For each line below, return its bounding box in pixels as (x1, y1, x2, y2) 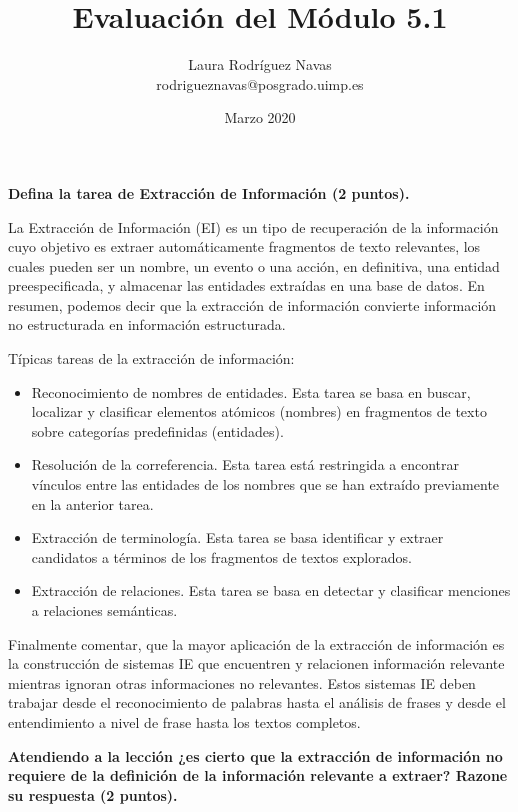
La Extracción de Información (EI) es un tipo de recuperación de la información (8, 216, 499, 237)
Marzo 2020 (224, 107, 296, 128)
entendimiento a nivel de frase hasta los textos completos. (8, 711, 361, 732)
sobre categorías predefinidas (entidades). (31, 420, 284, 441)
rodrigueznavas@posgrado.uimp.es (156, 73, 364, 94)
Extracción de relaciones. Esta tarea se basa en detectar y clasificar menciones (31, 580, 511, 601)
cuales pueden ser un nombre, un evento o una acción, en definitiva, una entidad (8, 255, 500, 276)
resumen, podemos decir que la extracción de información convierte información (8, 294, 497, 315)
